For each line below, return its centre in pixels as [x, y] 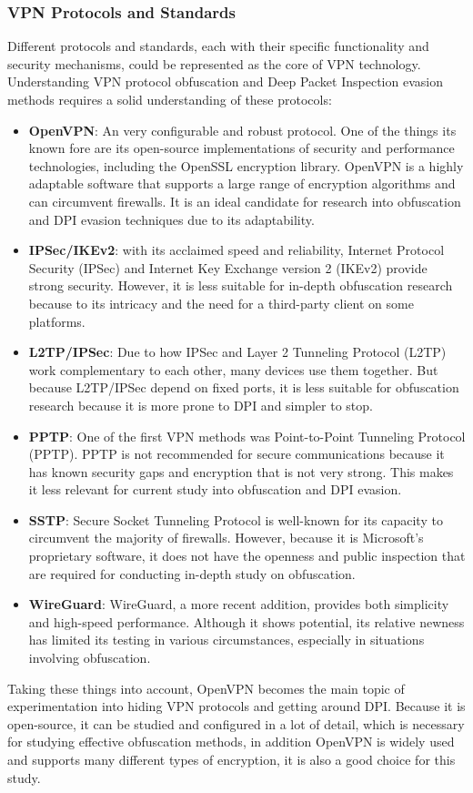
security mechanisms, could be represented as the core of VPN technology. [214, 63]
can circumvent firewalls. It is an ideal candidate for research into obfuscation [245, 201]
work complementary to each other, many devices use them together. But [233, 369]
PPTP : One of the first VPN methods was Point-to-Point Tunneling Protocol [247, 436]
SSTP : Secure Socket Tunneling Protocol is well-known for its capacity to [236, 519]
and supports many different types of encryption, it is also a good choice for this [231, 759]
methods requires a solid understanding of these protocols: [170, 99]
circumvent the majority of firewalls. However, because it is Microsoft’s [226, 538]
